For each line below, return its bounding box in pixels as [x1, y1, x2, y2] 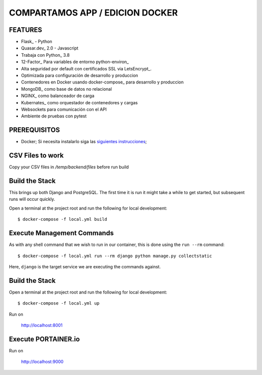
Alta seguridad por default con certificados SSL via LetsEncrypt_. [21, 65, 152, 71]
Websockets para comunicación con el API [21, 106, 107, 112]
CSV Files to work [9, 151, 64, 160]
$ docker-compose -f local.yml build [17, 216, 108, 222]
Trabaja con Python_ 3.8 [21, 52, 70, 58]
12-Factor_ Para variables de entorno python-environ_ [21, 59, 129, 65]
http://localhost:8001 [21, 323, 63, 328]
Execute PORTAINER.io [9, 335, 80, 343]
